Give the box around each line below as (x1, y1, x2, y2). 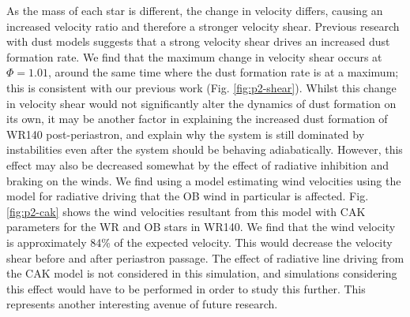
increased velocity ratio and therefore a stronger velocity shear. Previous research (6, 17, 400, 34)
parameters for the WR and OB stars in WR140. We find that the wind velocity (6, 218, 396, 235)
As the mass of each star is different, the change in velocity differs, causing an (6, 2, 383, 18)
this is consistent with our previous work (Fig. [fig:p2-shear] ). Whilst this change (6, 79, 397, 95)
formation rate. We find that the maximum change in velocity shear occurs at (6, 48, 382, 65)
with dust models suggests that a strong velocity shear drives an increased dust (6, 33, 390, 50)
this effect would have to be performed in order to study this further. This (6, 280, 366, 296)
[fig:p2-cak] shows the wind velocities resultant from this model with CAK (6, 203, 366, 219)
